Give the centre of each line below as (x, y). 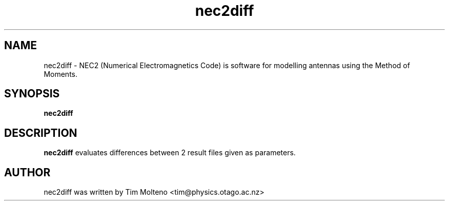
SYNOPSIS (32, 94)
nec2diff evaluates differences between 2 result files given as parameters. (170, 153)
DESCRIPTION (41, 133)
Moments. (60, 74)
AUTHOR (27, 172)
